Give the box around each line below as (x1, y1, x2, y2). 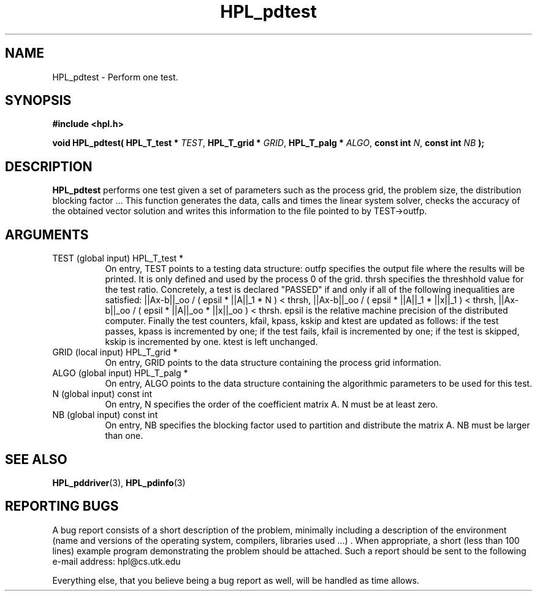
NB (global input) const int (52, 409, 158, 420)
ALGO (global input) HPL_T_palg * (52, 368, 188, 379)
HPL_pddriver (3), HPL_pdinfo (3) (52, 477, 186, 488)
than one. (105, 430, 143, 441)
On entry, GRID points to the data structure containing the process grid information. (105, 357, 441, 368)
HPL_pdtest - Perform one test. (52, 71, 178, 82)
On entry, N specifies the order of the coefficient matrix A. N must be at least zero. (105, 399, 438, 410)
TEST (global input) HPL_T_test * (52, 253, 184, 264)
